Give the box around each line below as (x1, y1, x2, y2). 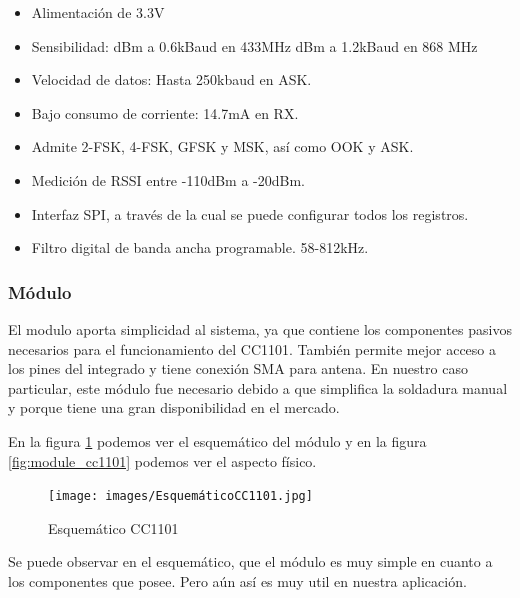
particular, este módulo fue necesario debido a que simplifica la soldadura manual (8, 377, 508, 398)
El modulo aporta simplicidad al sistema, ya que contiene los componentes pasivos (8, 318, 512, 339)
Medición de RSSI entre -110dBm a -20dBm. (31, 169, 306, 190)
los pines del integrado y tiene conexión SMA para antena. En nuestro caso (8, 358, 468, 379)
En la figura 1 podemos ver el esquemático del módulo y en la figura (8, 430, 427, 451)
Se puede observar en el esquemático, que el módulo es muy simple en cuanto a (8, 551, 493, 572)
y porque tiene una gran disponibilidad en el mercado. (8, 397, 340, 418)
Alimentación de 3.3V (31, 2, 165, 22)
